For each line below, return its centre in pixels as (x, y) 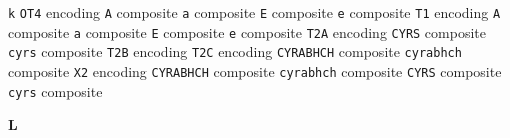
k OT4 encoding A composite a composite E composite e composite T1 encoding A (254, 12)
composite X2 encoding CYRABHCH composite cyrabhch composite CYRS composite (255, 70)
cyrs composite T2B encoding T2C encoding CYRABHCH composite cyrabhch (235, 51)
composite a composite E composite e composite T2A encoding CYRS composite (247, 31)
